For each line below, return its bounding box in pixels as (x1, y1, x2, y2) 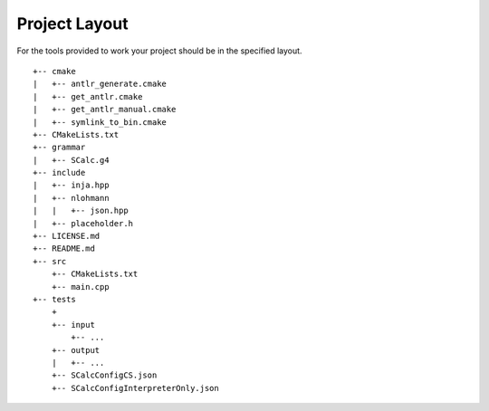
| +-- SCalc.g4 (33, 155, 110, 165)
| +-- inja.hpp (33, 180, 110, 190)
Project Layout (16, 14, 129, 33)
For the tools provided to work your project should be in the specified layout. (16, 45, 302, 56)
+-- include (33, 167, 86, 178)
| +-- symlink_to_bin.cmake (33, 117, 168, 127)
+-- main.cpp (51, 282, 110, 292)
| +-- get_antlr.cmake (33, 91, 143, 101)
